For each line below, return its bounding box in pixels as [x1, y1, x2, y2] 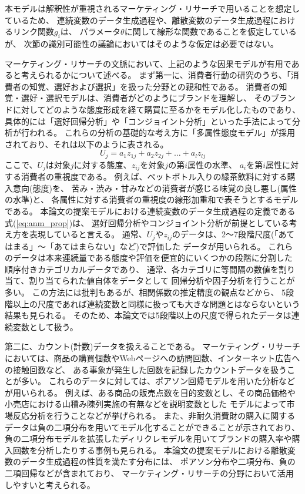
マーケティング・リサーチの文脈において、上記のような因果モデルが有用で [5, 57, 291, 69]
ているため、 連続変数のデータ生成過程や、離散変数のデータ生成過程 [5, 14, 271, 26]
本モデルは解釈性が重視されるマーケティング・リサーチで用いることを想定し [5, 2, 300, 14]
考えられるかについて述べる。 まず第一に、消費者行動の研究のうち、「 [21, 69, 291, 81]
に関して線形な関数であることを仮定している [124, 25, 297, 38]
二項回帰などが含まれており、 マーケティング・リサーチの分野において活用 [5, 466, 294, 479]
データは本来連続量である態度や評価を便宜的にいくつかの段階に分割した [12, 251, 293, 264]
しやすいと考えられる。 [5, 478, 95, 490]
